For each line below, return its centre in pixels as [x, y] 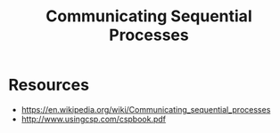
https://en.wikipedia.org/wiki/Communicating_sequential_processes [146, 109]
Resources [49, 85]
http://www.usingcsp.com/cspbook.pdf [94, 119]
